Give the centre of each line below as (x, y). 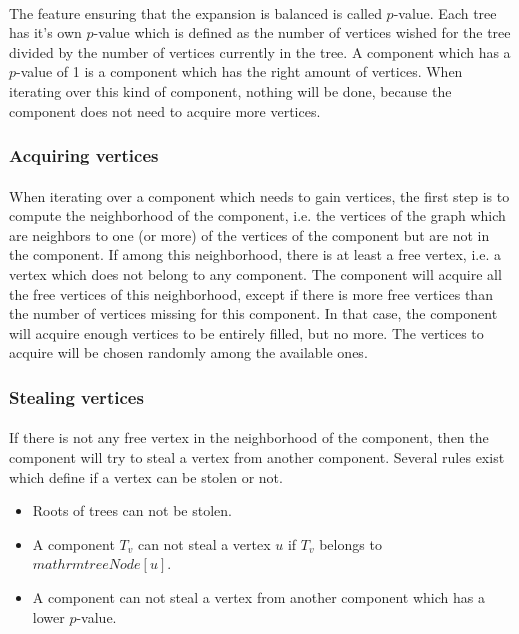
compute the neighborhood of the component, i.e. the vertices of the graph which (257, 215)
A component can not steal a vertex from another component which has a (258, 596)
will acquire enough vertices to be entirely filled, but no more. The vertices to (246, 332)
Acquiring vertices (84, 155)
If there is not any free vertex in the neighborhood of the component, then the (249, 437)
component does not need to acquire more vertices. (165, 110)
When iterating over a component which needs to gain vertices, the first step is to (259, 195)
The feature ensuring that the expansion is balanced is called (195, 12)
